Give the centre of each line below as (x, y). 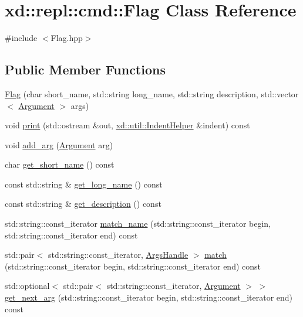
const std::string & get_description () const (83, 204)
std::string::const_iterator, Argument (174, 286)
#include (21, 38)
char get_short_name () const (60, 164)
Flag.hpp (67, 38)
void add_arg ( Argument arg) (59, 144)
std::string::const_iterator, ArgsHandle (118, 255)
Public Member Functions (85, 69)
